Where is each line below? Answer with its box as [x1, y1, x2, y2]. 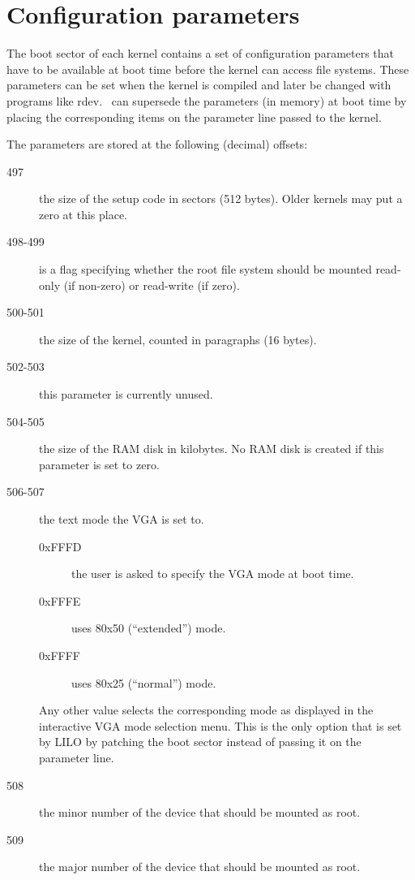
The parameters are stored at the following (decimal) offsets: [6, 136, 308, 153]
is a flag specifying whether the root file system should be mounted [39, 261, 372, 278]
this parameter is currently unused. [39, 386, 213, 403]
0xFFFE [39, 592, 81, 609]
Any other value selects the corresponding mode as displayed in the [39, 701, 374, 718]
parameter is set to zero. [39, 455, 160, 472]
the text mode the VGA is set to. [39, 511, 204, 527]
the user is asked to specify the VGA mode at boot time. [71, 565, 354, 582]
